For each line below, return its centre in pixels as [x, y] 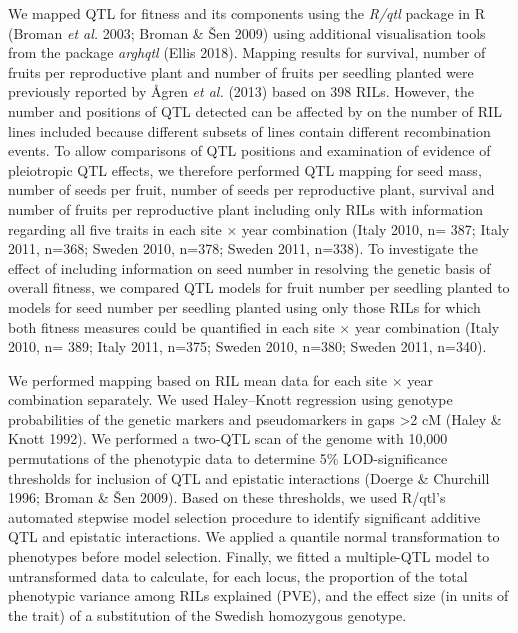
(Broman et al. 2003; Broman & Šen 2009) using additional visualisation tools [247, 32]
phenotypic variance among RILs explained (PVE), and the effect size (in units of [258, 595]
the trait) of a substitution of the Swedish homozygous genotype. [207, 614]
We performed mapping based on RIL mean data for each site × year [220, 379]
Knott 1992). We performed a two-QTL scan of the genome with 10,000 [228, 438]
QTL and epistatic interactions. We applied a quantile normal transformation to [254, 536]
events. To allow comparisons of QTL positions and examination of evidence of [249, 150]
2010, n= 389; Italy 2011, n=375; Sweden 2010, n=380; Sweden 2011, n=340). [247, 346]
